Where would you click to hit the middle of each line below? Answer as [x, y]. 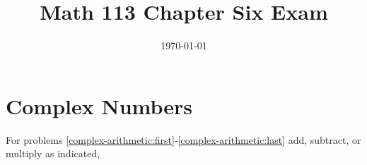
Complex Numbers [99, 105]
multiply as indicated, [53, 153]
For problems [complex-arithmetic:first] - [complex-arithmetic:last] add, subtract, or [183, 139]
